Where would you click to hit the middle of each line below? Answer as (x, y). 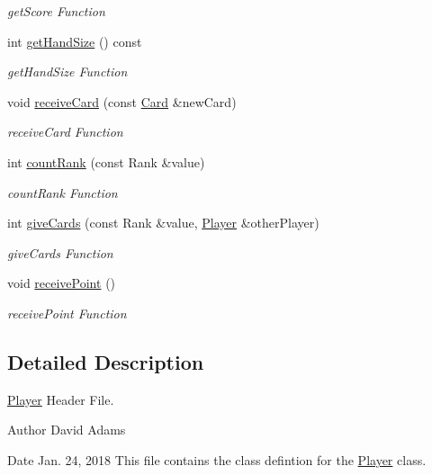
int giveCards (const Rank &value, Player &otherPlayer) (163, 223)
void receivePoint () (62, 283)
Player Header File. (61, 399)
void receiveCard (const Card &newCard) (122, 101)
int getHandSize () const (75, 41)
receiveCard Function (65, 132)
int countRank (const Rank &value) (106, 161)
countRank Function (63, 192)
